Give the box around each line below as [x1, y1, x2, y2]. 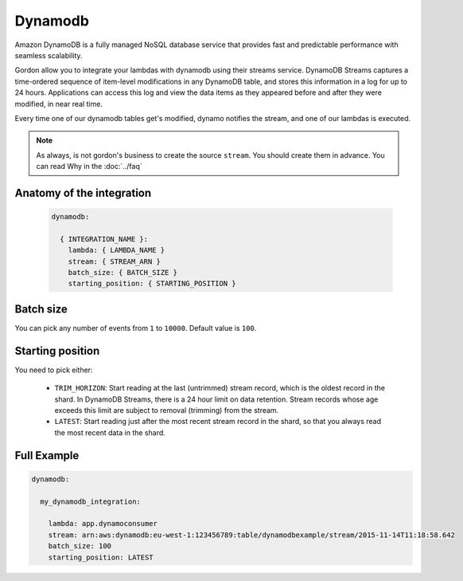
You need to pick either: [14, 365, 93, 375]
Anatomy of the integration [14, 186, 152, 199]
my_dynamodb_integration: [40, 497, 141, 506]
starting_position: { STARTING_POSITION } [68, 279, 236, 289]
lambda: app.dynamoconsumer [48, 519, 158, 528]
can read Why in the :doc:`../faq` [36, 162, 142, 171]
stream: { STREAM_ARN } [68, 257, 161, 266]
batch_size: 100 [48, 542, 111, 551]
